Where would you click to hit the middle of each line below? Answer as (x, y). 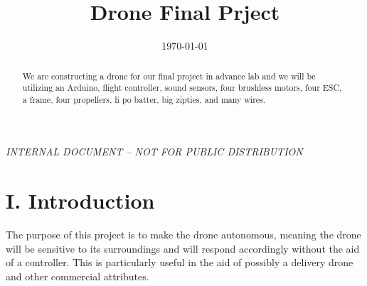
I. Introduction (80, 200)
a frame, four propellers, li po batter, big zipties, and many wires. (144, 99)
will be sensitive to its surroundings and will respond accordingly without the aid (183, 248)
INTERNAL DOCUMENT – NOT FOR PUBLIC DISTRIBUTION (154, 152)
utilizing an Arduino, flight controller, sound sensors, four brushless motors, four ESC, (182, 88)
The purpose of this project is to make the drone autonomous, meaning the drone (183, 235)
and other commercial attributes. (78, 276)
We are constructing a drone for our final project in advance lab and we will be (169, 76)
